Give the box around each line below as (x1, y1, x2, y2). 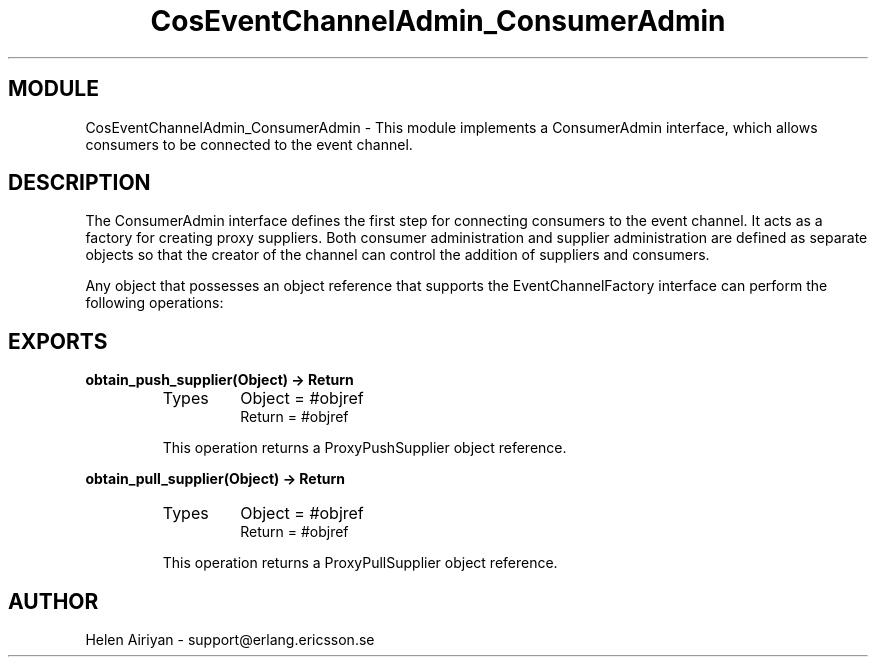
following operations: (85, 294, 224, 312)
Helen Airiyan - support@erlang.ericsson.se (85, 631, 375, 649)
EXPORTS (8, 328, 108, 354)
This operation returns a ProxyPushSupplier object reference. (162, 439, 567, 457)
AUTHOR (8, 588, 99, 614)
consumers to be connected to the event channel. (85, 135, 413, 153)
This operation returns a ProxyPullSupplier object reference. (162, 554, 558, 572)
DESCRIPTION (8, 170, 151, 196)
